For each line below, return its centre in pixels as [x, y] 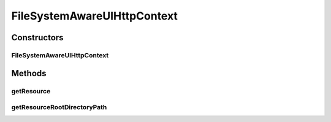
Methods [29, 73]
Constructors [37, 38]
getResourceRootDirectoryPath [59, 107]
